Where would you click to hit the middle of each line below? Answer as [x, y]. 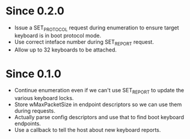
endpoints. [28, 123]
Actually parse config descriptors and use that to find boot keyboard [99, 117]
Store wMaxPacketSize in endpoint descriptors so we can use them [98, 105]
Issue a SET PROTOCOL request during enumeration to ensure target [97, 28]
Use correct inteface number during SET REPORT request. [84, 42]
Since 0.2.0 [35, 11]
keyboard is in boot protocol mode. [58, 35]
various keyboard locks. [44, 98]
